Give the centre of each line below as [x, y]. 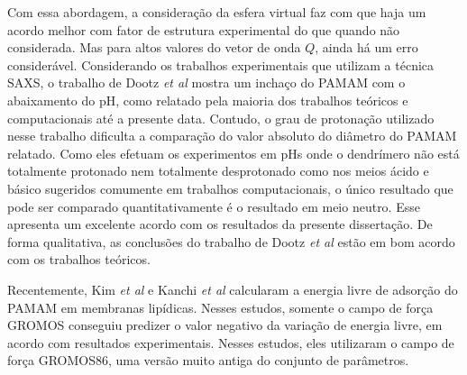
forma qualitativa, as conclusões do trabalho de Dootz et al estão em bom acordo [231, 241]
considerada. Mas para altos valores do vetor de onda [154, 47]
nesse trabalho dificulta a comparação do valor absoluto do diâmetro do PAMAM [232, 136]
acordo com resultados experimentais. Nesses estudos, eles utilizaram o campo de [231, 342]
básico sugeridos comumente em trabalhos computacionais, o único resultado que [230, 188]
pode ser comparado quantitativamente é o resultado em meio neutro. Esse [214, 206]
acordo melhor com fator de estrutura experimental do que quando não [204, 29]
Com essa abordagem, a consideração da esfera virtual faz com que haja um [217, 12]
